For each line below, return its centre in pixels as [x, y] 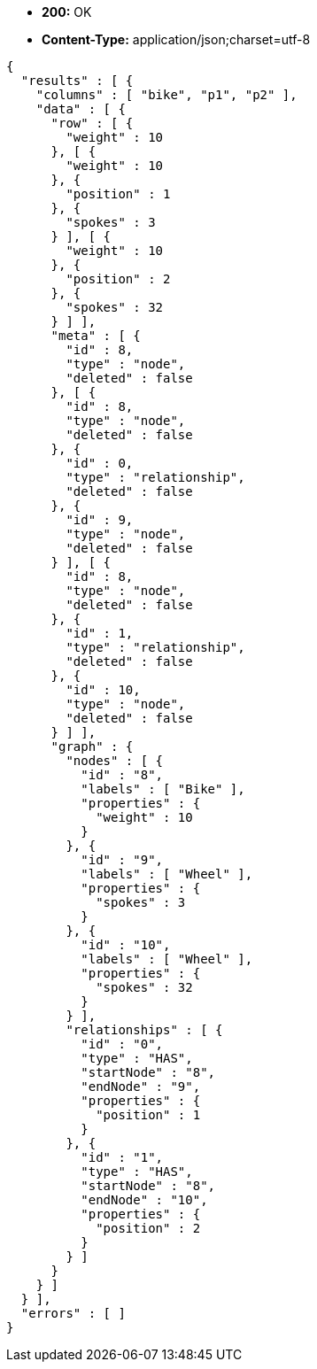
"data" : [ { [81, 109]
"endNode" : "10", [144, 1200]
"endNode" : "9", [141, 1087]
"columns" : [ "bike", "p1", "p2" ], [166, 95]
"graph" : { [92, 746]
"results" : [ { [77, 81]
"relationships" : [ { [144, 1030]
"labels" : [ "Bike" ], [163, 789]
